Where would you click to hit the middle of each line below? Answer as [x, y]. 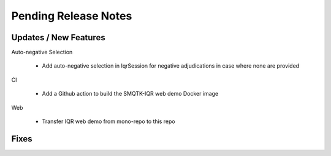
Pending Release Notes [72, 16]
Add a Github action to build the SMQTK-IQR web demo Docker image [130, 94]
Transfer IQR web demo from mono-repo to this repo [108, 121]
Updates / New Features [58, 37]
